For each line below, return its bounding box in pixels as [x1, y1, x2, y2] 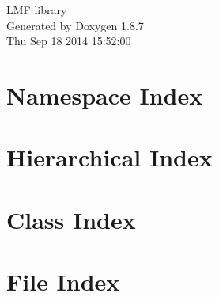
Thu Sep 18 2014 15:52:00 [6, 32, 131, 49]
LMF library [6, 2, 67, 17]
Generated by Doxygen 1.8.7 [6, 17, 144, 33]
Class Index [6, 203, 136, 235]
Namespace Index [6, 78, 203, 111]
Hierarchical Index [6, 141, 213, 173]
